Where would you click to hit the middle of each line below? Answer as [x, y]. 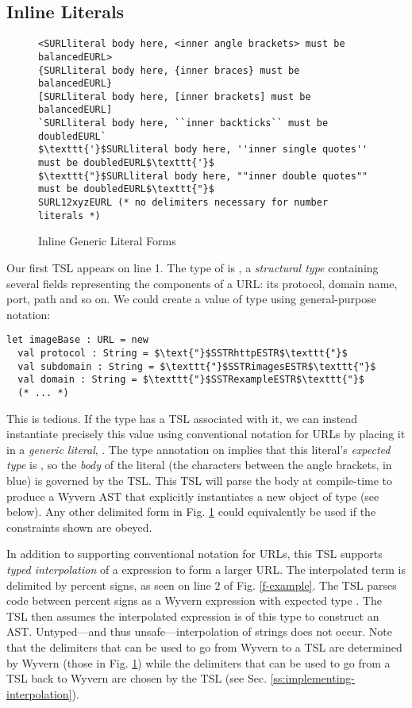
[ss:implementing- [313, 678]
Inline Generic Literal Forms [107, 241]
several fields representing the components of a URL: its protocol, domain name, [202, 283]
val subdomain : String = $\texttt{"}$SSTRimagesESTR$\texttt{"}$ [197, 366]
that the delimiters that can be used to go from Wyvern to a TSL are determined [204, 646]
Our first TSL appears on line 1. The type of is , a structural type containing [193, 267]
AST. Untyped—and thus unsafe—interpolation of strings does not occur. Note [199, 631]
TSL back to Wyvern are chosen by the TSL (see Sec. [137, 678]
